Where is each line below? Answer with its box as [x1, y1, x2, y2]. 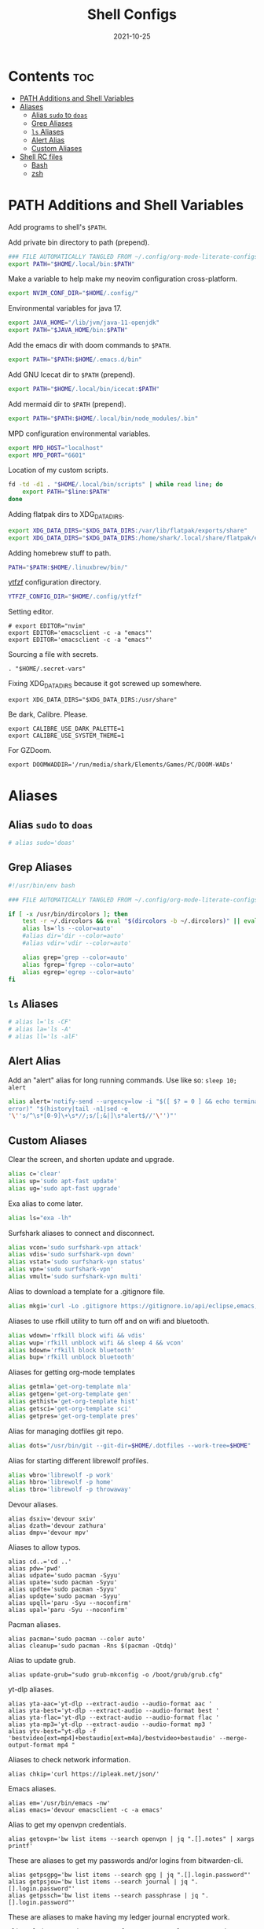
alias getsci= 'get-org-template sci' [8, 1404, 132, 1413]
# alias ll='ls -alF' [8, 1032, 79, 1040]
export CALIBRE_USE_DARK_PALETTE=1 [8, 725, 125, 733]
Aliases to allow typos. [8, 1543, 81, 1552]
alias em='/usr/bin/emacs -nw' [8, 1799, 111, 1807]
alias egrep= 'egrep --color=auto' [22, 968, 135, 976]
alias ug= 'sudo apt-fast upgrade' [8, 1184, 122, 1193]
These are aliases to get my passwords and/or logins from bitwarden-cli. [8, 1856, 244, 1865]
